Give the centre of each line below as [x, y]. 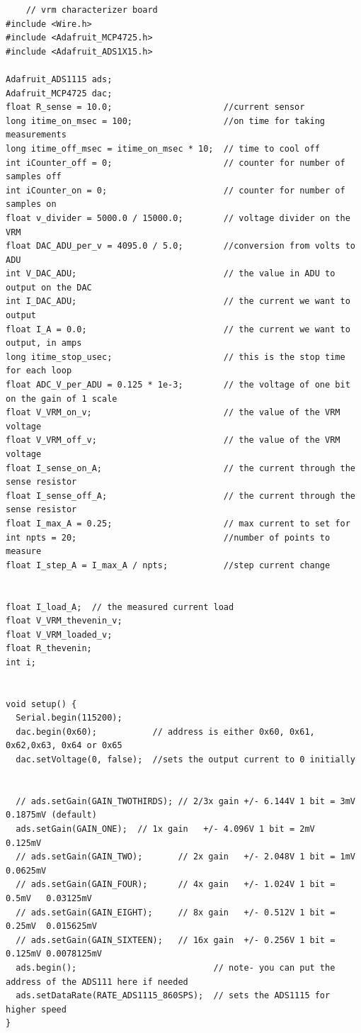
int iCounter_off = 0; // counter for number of [176, 163]
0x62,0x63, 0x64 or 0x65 [64, 746]
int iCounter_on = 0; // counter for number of [176, 190]
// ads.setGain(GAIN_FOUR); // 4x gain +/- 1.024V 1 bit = [176, 885]
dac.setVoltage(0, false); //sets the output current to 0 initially [185, 760]
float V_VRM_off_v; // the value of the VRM [173, 440]
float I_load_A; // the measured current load [120, 607]
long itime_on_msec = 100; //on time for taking [166, 121]
